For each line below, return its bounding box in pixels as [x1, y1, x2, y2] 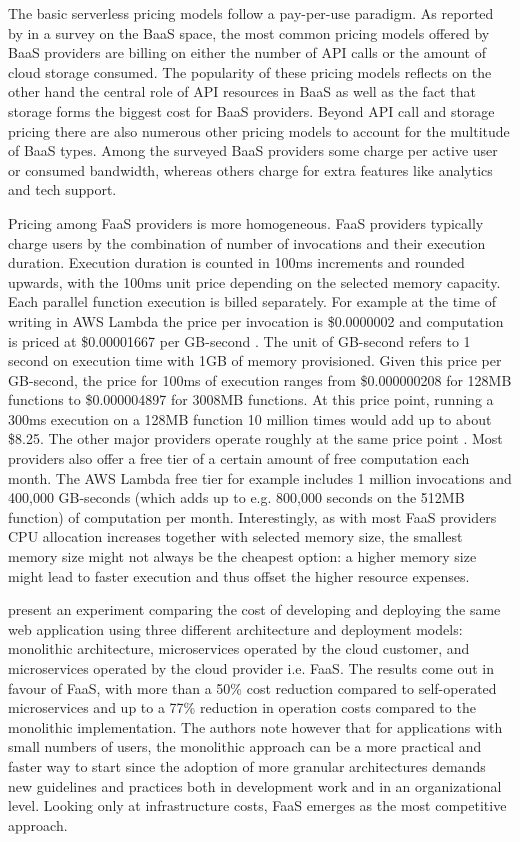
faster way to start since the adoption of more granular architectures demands [8, 755, 486, 776]
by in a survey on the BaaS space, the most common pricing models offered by [8, 22, 490, 43]
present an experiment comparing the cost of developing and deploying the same [8, 599, 501, 620]
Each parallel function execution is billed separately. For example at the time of [8, 291, 496, 312]
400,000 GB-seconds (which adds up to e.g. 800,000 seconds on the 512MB [8, 487, 465, 508]
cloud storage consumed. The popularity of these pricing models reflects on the [8, 61, 492, 82]
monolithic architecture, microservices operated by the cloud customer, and [8, 638, 470, 659]
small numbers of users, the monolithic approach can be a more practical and [8, 736, 482, 757]
